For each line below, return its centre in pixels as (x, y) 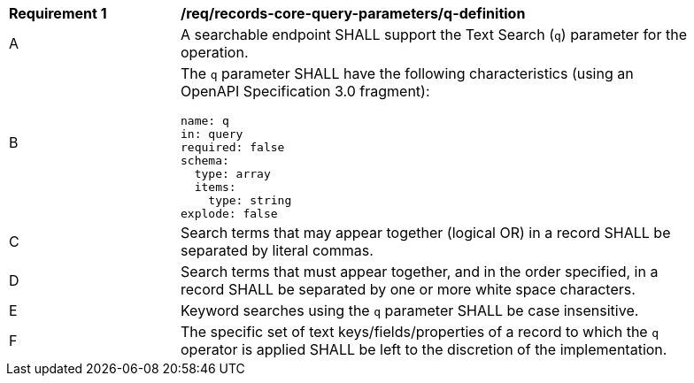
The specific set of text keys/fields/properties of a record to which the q (420, 332)
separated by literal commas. (277, 250)
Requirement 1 (58, 13)
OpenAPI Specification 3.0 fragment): (305, 91)
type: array (232, 174)
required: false (233, 147)
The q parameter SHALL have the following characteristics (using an (407, 73)
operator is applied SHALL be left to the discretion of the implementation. (424, 349)
